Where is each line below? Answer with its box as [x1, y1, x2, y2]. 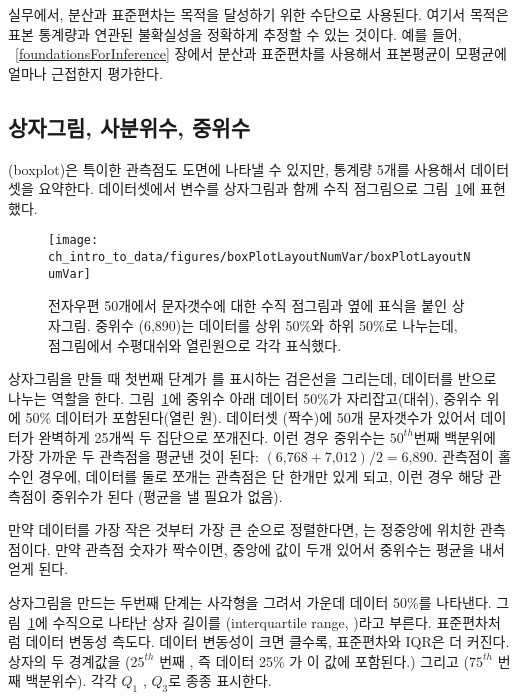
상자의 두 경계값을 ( [8, 650, 131, 671]
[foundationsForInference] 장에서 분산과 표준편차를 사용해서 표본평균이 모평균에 [15, 43, 507, 64]
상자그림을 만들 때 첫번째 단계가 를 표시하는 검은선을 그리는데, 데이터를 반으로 [8, 368, 497, 389]
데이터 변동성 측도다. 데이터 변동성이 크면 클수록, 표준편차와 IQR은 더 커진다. [25, 631, 510, 652]
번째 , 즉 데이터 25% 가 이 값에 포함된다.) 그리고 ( [159, 650, 470, 671]
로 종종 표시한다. [168, 670, 272, 691]
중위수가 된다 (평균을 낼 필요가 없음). [51, 485, 283, 506]
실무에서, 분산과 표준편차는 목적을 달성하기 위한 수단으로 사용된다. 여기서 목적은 [8, 4, 509, 24]
